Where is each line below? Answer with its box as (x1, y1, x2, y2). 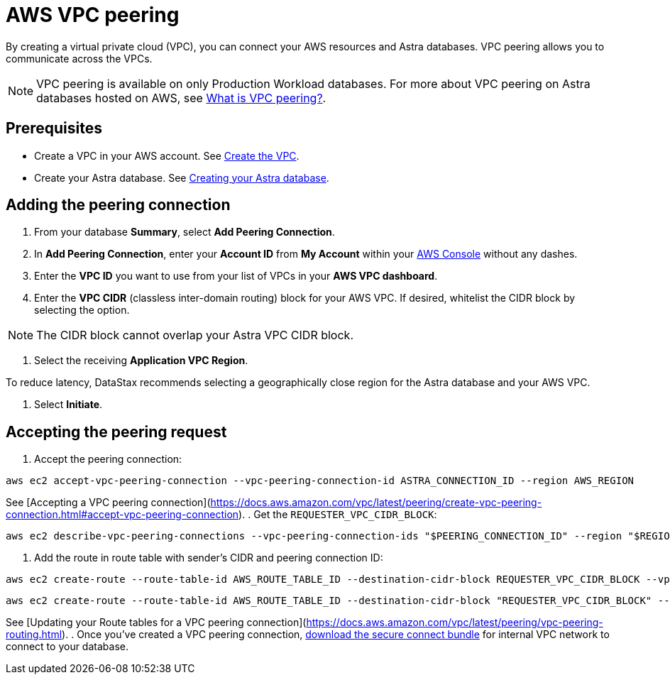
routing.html (6, 628, 62, 641)
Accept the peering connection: (34, 453, 182, 466)
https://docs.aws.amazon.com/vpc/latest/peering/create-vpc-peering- (210, 496, 542, 509)
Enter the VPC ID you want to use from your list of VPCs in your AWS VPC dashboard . (34, 270, 438, 283)
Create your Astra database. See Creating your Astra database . (34, 171, 329, 184)
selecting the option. (34, 304, 130, 317)
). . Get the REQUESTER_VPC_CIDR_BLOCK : (238, 508, 437, 521)
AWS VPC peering (6, 3, 180, 27)
